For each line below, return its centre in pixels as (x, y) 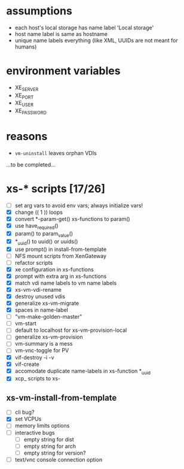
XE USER (24, 104)
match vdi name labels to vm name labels (66, 283)
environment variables (63, 71)
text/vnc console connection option (59, 459)
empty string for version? (55, 453)
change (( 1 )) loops (39, 212)
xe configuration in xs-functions (54, 269)
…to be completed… (31, 165)
